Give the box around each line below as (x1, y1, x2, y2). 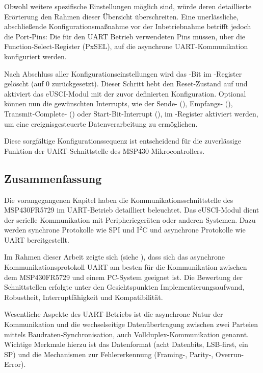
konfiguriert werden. (4, 51, 67, 61)
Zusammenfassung (4, 170, 102, 186)
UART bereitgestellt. (4, 234, 69, 245)
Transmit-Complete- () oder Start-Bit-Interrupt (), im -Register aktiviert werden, (4, 108, 258, 119)
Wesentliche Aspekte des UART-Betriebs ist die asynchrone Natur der (4, 309, 223, 319)
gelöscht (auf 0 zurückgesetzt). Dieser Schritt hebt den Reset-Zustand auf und (4, 78, 248, 89)
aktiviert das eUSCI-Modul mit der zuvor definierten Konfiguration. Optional (4, 88, 246, 99)
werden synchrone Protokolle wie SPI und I (4, 224, 140, 235)
